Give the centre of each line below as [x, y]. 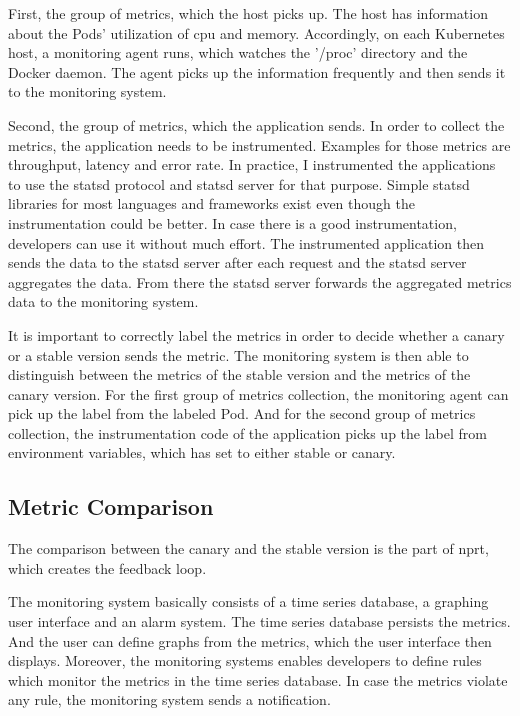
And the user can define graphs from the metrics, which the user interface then [250, 640]
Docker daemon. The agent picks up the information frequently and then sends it [257, 71]
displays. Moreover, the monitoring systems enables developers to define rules [245, 660]
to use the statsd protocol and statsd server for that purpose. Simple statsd [239, 183]
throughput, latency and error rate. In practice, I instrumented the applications [252, 164]
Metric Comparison [111, 506]
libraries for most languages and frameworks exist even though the [211, 203]
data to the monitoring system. [103, 301]
